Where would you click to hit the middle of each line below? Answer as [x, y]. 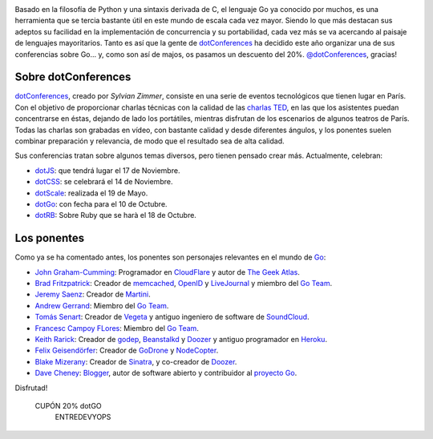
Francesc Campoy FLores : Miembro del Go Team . [117, 328]
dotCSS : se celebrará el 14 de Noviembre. [104, 182]
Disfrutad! [31, 388]
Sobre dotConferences [73, 77]
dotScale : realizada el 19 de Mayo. [91, 193]
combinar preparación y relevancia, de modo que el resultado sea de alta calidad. [150, 141]
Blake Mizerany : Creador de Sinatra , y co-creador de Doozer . [136, 361]
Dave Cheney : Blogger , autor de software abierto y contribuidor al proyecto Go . [166, 373]
